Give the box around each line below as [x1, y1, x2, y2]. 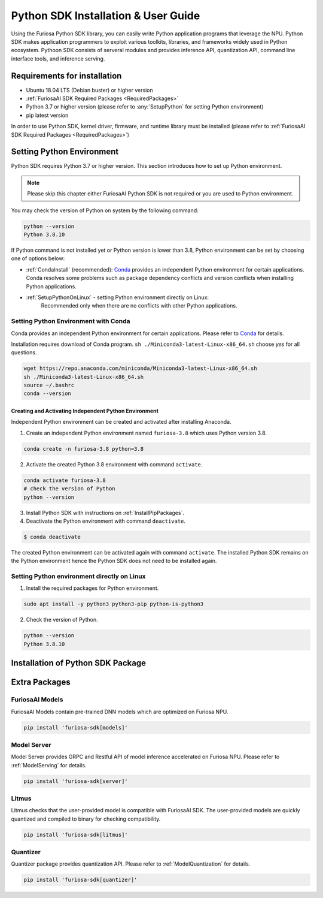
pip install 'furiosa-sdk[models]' [23, 724, 128, 731]
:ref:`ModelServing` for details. [11, 761, 87, 769]
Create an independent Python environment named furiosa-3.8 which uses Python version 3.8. [26, 429, 267, 436]
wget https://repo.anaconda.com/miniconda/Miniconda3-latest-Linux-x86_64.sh [23, 365, 257, 372]
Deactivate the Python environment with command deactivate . [26, 517, 185, 525]
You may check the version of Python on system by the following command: [11, 207, 199, 214]
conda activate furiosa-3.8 [23, 477, 106, 484]
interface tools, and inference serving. [11, 55, 105, 62]
